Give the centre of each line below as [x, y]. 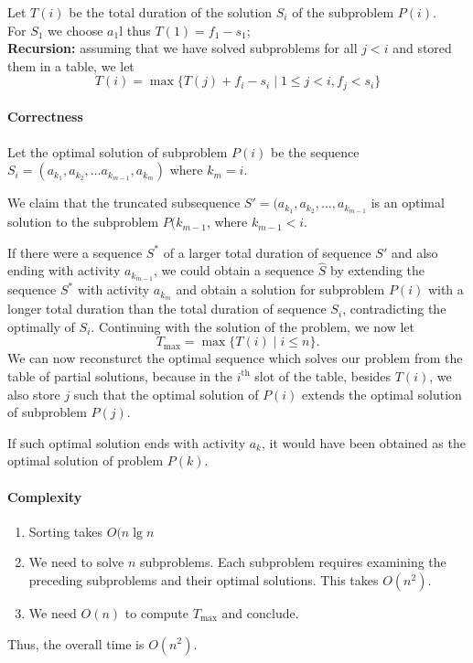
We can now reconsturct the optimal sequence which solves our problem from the [235, 358]
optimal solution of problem [86, 460]
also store [34, 394]
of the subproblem [343, 12]
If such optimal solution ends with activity [127, 442]
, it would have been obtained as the [363, 442]
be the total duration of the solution [171, 12]
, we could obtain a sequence [234, 270]
